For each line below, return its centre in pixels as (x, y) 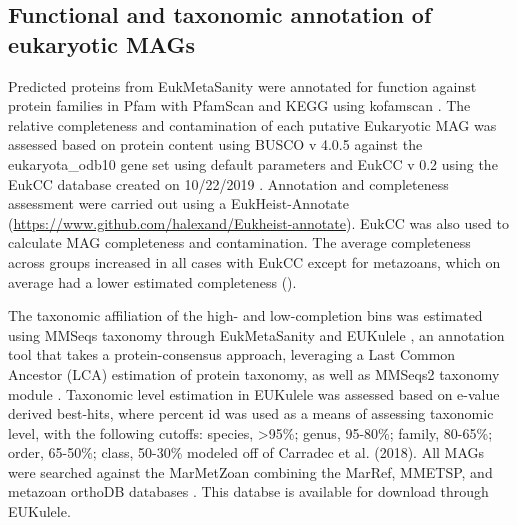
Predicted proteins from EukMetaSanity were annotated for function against (242, 85)
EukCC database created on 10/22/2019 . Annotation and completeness (228, 183)
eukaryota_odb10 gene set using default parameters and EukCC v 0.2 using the (253, 163)
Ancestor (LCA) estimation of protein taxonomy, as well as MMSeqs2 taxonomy (254, 373)
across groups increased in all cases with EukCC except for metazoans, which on (254, 261)
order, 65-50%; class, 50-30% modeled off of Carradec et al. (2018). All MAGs (246, 452)
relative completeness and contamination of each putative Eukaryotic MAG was (252, 124)
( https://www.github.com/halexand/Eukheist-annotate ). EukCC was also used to (258, 222)
